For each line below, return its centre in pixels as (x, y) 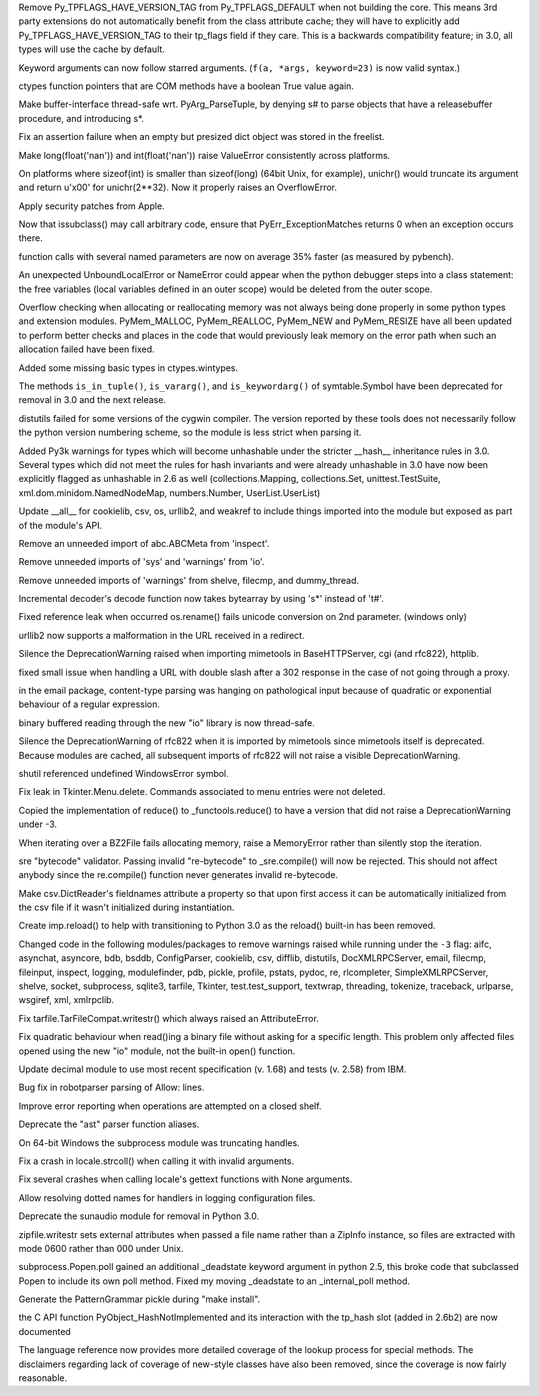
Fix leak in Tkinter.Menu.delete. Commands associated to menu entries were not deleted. (202, 792)
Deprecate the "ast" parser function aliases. (109, 1124)
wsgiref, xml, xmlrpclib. (66, 1000)
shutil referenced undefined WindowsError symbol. (123, 773)
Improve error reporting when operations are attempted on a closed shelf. (170, 1106)
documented (45, 1331)
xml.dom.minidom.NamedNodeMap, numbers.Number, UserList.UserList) (169, 492)
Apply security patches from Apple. (91, 206)
